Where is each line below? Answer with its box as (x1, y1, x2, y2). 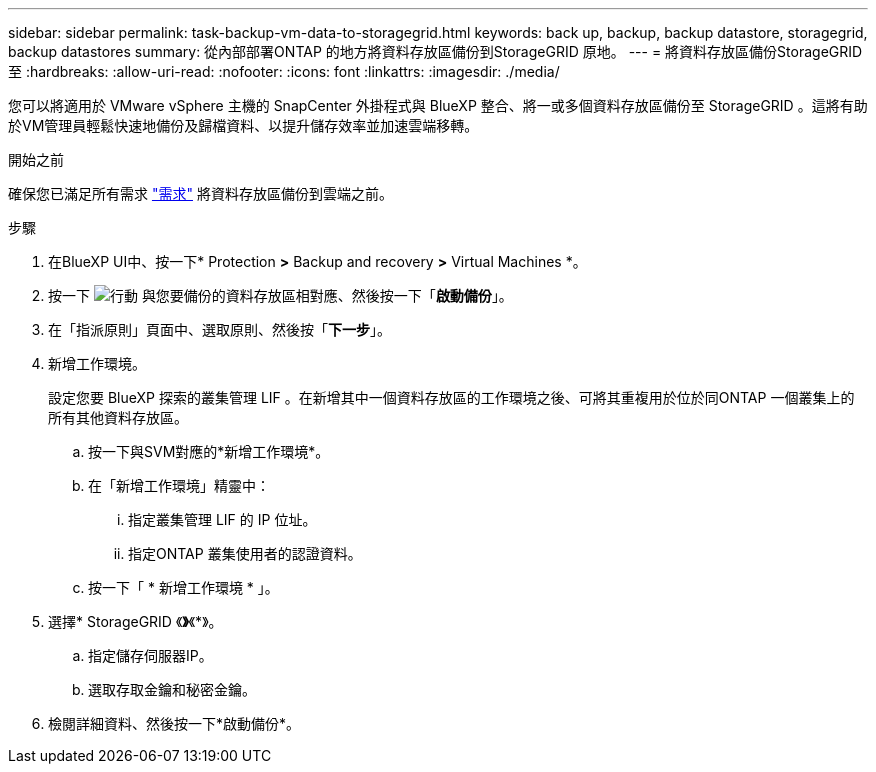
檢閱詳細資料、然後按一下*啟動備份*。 (48, 715, 301, 732)
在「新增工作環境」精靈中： (88, 477, 270, 494)
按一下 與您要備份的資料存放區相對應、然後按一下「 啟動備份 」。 (48, 287, 513, 304)
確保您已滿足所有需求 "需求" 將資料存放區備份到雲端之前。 (8, 185, 393, 202)
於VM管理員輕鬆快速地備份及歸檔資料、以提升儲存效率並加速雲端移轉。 (8, 117, 479, 134)
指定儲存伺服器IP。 (88, 647, 213, 664)
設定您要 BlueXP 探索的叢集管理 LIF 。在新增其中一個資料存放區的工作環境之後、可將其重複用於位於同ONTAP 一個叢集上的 (48, 389, 855, 406)
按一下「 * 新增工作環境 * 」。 (88, 579, 279, 596)
